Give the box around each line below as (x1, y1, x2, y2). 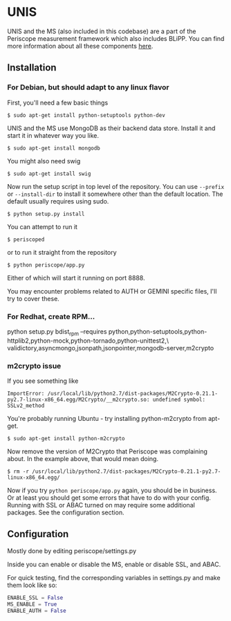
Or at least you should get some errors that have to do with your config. (7, 494, 211, 502)
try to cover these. (7, 294, 60, 303)
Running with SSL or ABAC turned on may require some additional (7, 501, 195, 510)
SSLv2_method (7, 402, 45, 409)
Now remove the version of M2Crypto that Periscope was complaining (7, 447, 207, 456)
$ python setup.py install (7, 210, 85, 217)
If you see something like (7, 377, 79, 385)
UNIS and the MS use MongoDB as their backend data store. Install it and (7, 124, 216, 132)
